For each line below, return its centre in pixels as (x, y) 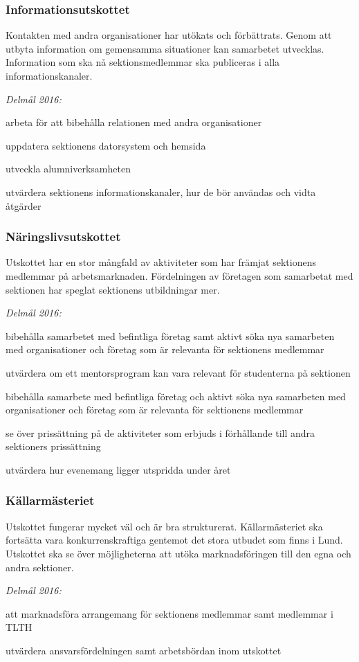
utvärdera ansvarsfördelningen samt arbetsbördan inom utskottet (144, 650)
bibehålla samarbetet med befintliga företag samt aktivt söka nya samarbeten (170, 336)
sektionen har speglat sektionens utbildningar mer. (113, 289)
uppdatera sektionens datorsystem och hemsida (106, 145)
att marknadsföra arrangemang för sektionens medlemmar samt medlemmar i (169, 613)
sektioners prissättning (53, 446)
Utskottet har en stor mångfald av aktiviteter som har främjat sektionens (161, 262)
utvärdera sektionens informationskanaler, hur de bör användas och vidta (161, 191)
